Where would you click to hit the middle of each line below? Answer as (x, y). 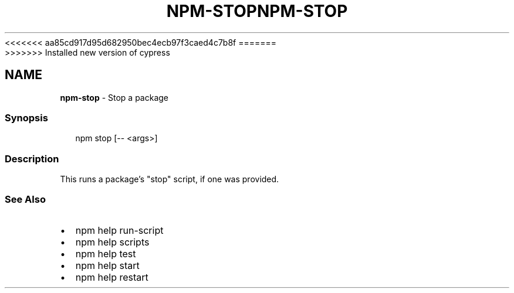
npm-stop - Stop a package (114, 97)
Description (32, 159)
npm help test (106, 253)
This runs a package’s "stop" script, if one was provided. (170, 179)
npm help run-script (119, 230)
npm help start (107, 265)
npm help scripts (112, 242)
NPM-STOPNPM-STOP (257, 11)
